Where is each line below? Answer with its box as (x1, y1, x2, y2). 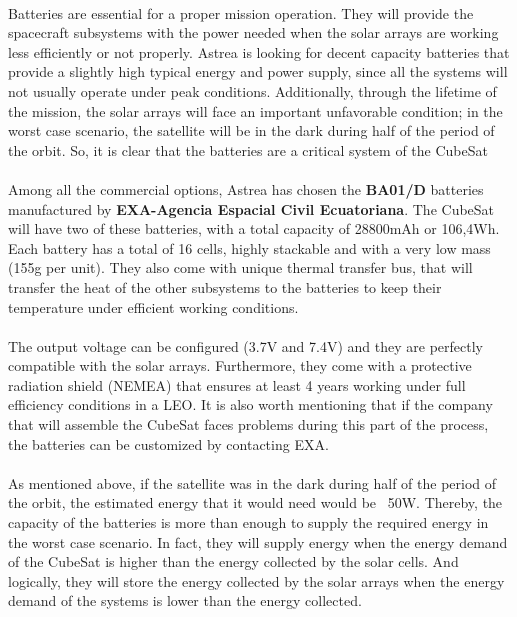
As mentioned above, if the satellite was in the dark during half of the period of (8, 472, 497, 493)
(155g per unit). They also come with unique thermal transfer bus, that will (8, 257, 473, 278)
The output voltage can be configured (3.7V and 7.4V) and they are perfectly (8, 335, 483, 356)
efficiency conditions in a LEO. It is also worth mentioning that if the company (8, 394, 493, 415)
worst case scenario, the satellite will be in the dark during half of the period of (8, 120, 495, 141)
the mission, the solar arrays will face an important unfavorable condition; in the (8, 100, 503, 121)
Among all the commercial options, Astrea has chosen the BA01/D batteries (8, 178, 484, 199)
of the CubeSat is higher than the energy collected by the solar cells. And (8, 551, 459, 572)
